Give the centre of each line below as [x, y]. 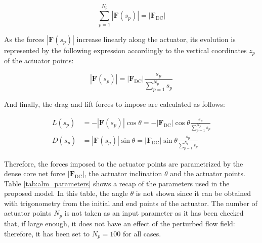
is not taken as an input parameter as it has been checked [154, 213]
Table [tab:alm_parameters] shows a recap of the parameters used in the [117, 183]
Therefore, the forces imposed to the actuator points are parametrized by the [124, 163]
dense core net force [35, 173]
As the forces [24, 39]
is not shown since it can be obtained [193, 193]
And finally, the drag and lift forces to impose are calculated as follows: [115, 104]
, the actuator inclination [123, 173]
